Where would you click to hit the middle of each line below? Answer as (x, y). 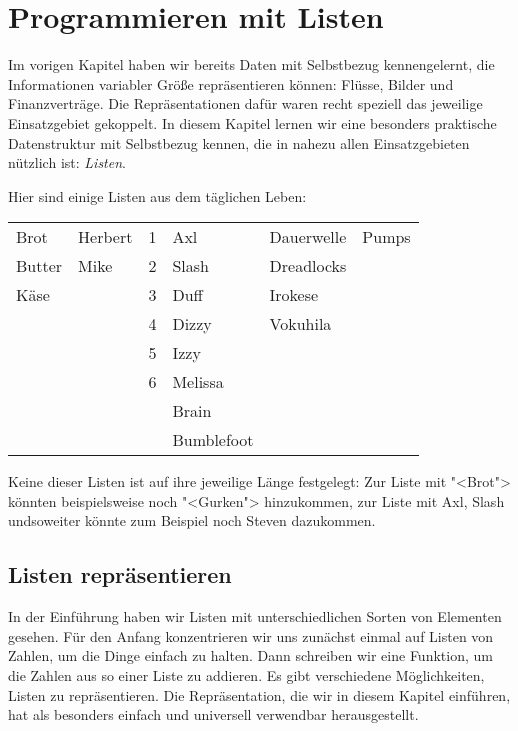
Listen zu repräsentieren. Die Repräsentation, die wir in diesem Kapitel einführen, (259, 694)
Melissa (198, 382)
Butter (39, 266)
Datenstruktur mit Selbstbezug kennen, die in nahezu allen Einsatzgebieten (239, 142)
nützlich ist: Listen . (67, 162)
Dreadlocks (308, 266)
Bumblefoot (213, 440)
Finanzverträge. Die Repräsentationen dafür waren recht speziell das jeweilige (245, 103)
